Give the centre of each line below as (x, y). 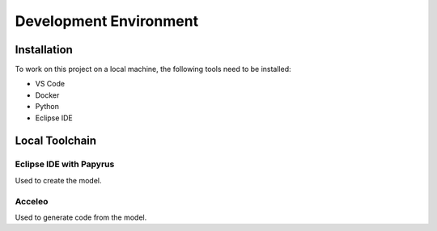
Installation (44, 50)
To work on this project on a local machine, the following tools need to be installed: (153, 69)
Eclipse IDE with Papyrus (65, 164)
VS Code (50, 84)
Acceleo (32, 201)
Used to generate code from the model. (81, 217)
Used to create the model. (58, 180)
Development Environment (106, 21)
